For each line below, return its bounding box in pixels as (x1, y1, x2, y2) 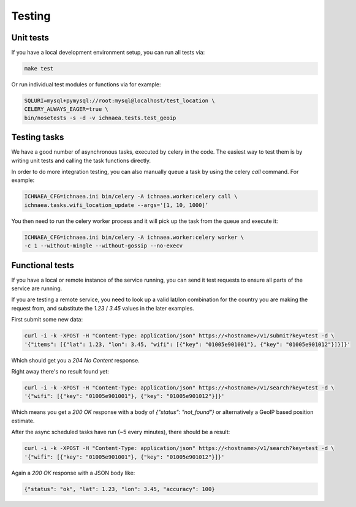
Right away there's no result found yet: (11, 368, 110, 375)
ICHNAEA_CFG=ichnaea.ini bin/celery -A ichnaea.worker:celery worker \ (24, 233, 244, 241)
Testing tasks (11, 132, 64, 143)
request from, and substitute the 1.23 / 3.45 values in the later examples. (11, 304, 194, 312)
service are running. (11, 285, 62, 292)
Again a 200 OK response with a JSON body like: (11, 469, 135, 476)
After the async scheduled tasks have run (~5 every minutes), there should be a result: (11, 429, 230, 436)
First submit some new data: (11, 316, 83, 323)
